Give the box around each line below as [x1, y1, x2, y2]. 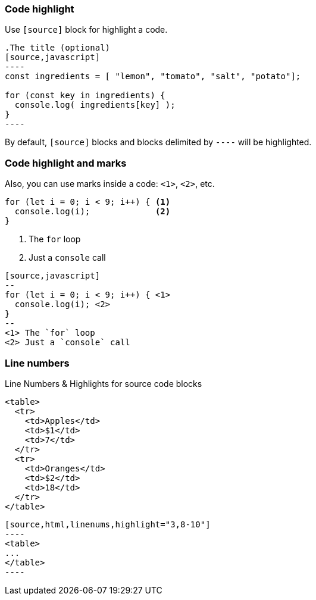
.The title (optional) [5, 43, 111, 53]
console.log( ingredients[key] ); [14, 100, 176, 110]
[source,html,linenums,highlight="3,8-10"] [5, 519, 211, 529]
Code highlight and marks [5, 157, 127, 169]
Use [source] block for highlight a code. [5, 24, 168, 35]
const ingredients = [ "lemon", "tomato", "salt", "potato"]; [5, 71, 301, 82]
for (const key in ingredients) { [5, 90, 165, 101]
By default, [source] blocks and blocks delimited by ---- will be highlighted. [5, 137, 312, 148]
